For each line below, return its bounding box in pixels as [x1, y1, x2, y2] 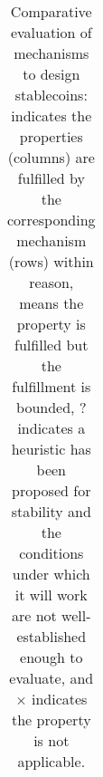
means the [19, 293, 84, 313]
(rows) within [8, 251, 94, 272]
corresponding [7, 209, 96, 230]
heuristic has [11, 438, 91, 459]
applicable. [17, 751, 86, 772]
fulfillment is [12, 376, 91, 397]
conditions [19, 542, 84, 563]
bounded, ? [16, 397, 87, 417]
